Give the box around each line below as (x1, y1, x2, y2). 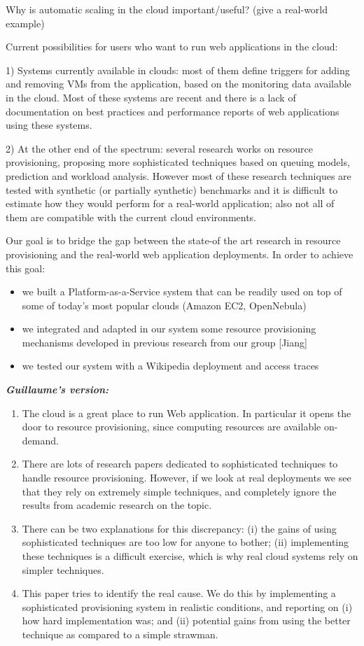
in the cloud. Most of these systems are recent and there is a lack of (6, 90, 296, 104)
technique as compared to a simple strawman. (22, 626, 218, 641)
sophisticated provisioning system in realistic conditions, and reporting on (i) (22, 599, 353, 614)
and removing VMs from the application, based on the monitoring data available (6, 76, 351, 91)
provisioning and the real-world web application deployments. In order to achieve (6, 246, 353, 261)
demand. (22, 433, 59, 447)
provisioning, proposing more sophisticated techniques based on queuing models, (6, 155, 350, 169)
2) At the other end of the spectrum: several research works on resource (6, 141, 313, 155)
